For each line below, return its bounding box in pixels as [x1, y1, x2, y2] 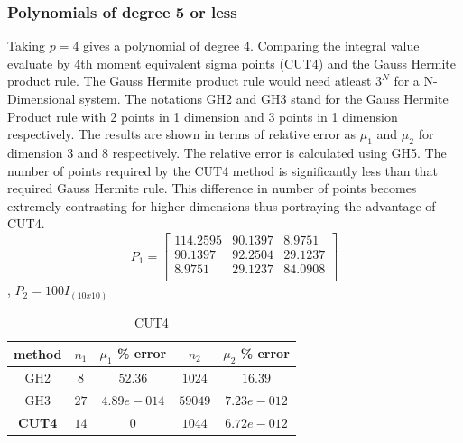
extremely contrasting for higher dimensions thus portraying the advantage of [7, 196, 436, 215]
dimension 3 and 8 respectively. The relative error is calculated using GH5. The [7, 143, 447, 162]
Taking [7, 36, 46, 55]
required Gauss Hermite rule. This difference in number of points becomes [7, 179, 417, 198]
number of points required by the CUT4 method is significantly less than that [7, 161, 438, 180]
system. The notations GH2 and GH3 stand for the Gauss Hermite [79, 89, 449, 107]
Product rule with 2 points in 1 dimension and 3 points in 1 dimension [7, 106, 398, 125]
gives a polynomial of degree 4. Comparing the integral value [83, 36, 420, 55]
